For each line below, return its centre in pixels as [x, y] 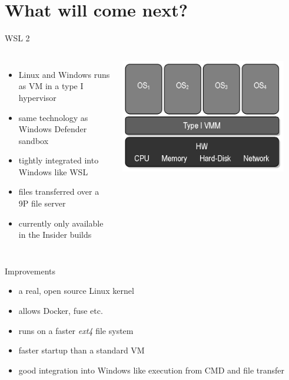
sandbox [34, 140]
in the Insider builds [55, 235]
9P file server [42, 203]
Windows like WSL [53, 171]
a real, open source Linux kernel [76, 291]
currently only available [61, 223]
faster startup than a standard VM [82, 350]
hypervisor [37, 97]
